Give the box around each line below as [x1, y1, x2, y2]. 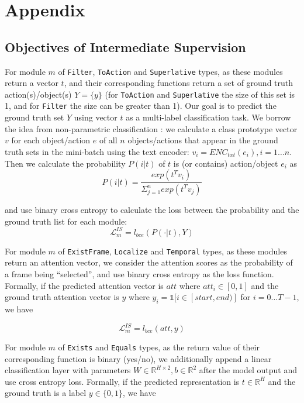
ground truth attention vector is [5, 291, 119, 303]
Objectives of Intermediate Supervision [5, 37, 246, 56]
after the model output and [199, 364, 298, 376]
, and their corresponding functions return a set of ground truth [64, 77, 293, 89]
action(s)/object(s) [5, 88, 72, 100]
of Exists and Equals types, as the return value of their [58, 341, 260, 353]
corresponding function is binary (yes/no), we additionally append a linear [5, 352, 272, 364]
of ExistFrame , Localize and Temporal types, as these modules [58, 244, 287, 257]
